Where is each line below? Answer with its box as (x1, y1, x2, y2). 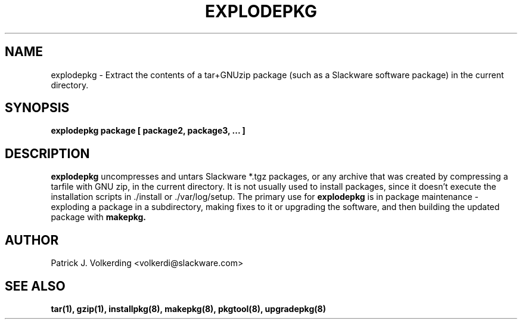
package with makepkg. (51, 212, 147, 223)
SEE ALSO (5, 278, 66, 294)
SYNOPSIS (5, 100, 70, 116)
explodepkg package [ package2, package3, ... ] (51, 125, 246, 136)
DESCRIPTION (5, 146, 90, 161)
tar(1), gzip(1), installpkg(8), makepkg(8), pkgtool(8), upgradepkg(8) (51, 303, 326, 314)
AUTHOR (5, 232, 59, 248)
